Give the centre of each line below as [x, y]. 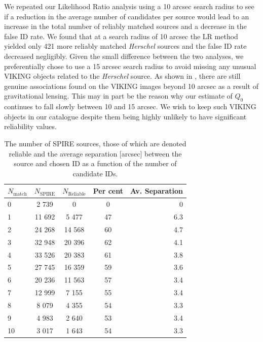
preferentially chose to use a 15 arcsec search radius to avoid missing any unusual [130, 66]
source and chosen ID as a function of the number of [95, 163]
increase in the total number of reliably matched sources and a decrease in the [125, 26]
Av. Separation [156, 191]
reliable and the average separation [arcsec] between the [95, 153]
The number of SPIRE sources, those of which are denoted [95, 143]
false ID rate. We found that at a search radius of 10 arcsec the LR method [121, 36]
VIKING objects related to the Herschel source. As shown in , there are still [122, 76]
